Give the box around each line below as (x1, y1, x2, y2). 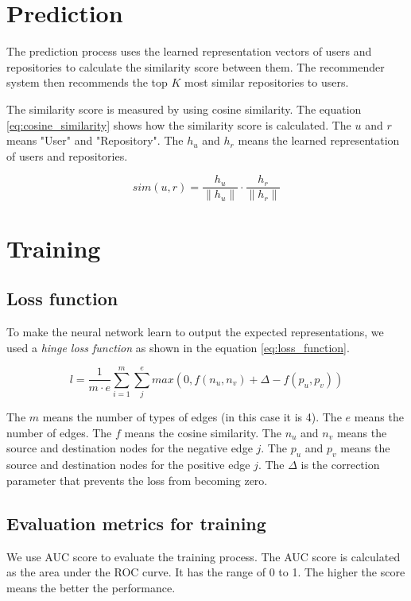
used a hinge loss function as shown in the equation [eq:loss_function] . (6, 339, 350, 355)
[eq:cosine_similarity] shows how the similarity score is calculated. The (6, 116, 351, 133)
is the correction (300, 456, 380, 473)
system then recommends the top (6, 74, 168, 91)
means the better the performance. (6, 579, 176, 595)
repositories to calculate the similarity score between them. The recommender (6, 58, 385, 75)
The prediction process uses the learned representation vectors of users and (6, 43, 372, 60)
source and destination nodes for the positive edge (6, 456, 250, 473)
